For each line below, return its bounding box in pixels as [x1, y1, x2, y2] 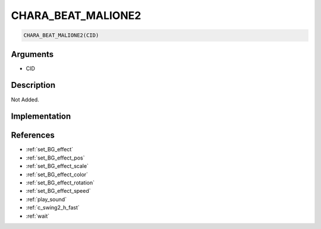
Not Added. [11, 96, 40, 103]
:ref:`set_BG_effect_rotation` [26, 179, 95, 186]
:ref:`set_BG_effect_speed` [26, 187, 92, 195]
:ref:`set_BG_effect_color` [26, 171, 89, 178]
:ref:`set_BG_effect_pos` [26, 154, 85, 161]
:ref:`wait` [26, 212, 50, 220]
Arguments [11, 49, 54, 59]
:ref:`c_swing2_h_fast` [26, 204, 80, 211]
